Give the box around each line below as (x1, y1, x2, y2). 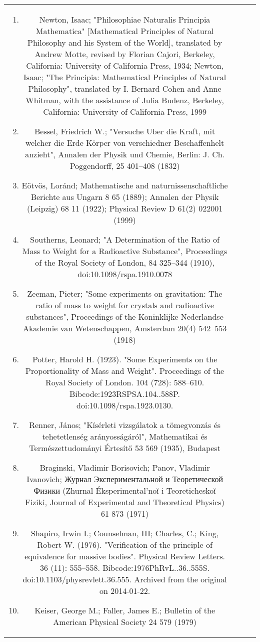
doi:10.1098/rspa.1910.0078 (77, 268, 172, 280)
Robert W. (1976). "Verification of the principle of (37, 539, 212, 550)
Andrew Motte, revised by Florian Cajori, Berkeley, (34, 48, 215, 60)
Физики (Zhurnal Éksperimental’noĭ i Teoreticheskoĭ (33, 485, 216, 496)
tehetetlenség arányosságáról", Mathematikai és (42, 431, 207, 442)
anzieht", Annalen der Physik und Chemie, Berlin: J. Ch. (25, 148, 225, 160)
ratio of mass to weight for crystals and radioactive (35, 299, 214, 311)
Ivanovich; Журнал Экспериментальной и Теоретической (26, 473, 223, 485)
